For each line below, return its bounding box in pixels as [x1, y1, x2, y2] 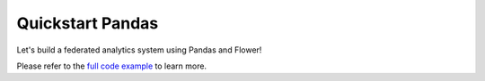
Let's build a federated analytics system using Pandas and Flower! [16, 45, 262, 55]
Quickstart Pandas [16, 13, 159, 33]
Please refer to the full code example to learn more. [16, 61, 207, 71]
